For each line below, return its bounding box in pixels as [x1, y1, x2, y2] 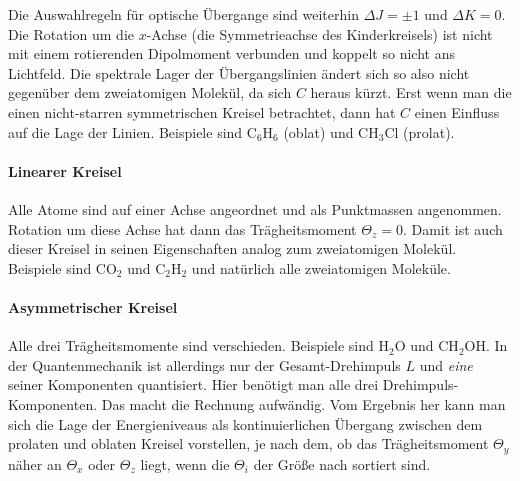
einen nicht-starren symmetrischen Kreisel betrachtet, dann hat [8, 101, 396, 122]
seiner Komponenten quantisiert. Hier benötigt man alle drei [8, 374, 379, 395]
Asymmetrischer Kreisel [8, 296, 178, 317]
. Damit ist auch [402, 218, 503, 239]
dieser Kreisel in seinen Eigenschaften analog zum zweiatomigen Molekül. [8, 238, 457, 259]
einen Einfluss [414, 101, 500, 122]
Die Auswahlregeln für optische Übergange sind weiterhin [8, 4, 359, 24]
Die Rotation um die [8, 23, 134, 44]
